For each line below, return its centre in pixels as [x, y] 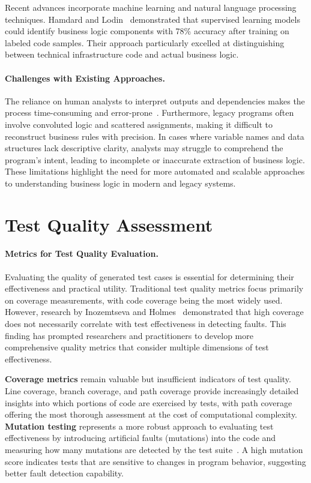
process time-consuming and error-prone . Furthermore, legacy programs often [149, 112]
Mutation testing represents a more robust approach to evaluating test [139, 426]
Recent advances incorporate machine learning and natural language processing [151, 7]
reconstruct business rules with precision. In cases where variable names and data [155, 136]
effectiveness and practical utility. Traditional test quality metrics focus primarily [154, 288]
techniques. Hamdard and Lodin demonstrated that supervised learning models [152, 19]
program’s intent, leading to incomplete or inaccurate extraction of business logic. [155, 159]
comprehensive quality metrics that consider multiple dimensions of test [137, 347]
